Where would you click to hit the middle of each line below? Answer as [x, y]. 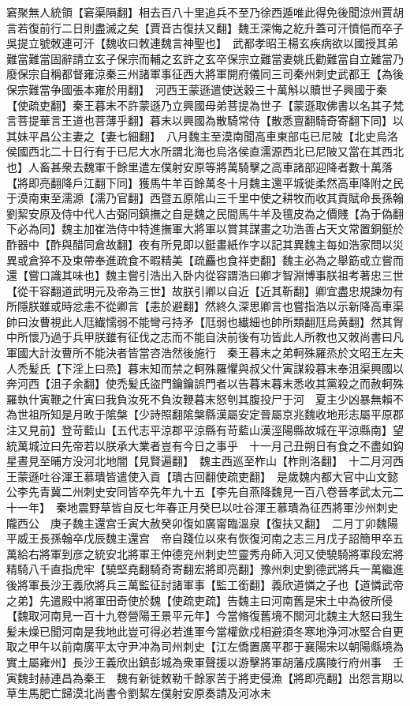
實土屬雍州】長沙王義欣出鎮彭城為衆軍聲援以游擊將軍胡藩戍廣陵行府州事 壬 [205, 661]
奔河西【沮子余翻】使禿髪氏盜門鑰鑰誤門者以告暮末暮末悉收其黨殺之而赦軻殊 [205, 383]
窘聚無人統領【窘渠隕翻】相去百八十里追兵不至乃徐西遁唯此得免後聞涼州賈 [199, 12]
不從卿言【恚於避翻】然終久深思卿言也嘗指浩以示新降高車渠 [249, 306]
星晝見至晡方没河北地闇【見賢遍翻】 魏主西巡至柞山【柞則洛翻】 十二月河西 [205, 461]
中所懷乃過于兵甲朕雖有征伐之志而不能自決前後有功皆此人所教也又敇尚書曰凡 [205, 337]
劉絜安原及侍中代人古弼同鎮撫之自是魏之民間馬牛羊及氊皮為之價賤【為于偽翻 [205, 213]
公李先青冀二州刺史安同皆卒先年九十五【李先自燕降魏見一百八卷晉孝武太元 [199, 492]
